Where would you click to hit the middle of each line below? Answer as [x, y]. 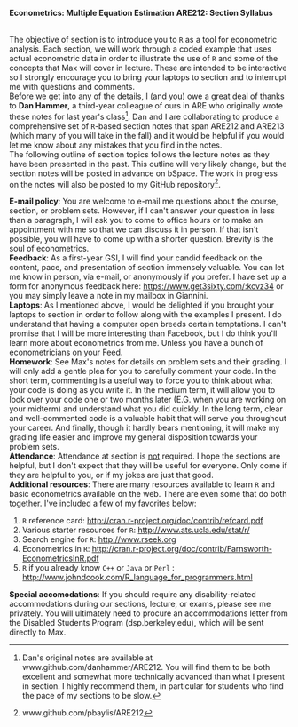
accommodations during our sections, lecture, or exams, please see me [140, 604]
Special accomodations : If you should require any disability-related [133, 595]
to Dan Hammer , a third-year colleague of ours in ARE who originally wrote [146, 105]
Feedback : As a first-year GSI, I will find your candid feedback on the [136, 258]
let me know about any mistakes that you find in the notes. [116, 145]
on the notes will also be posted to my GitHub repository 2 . [115, 183]
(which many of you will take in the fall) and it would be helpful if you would [147, 135]
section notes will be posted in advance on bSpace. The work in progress [143, 173]
